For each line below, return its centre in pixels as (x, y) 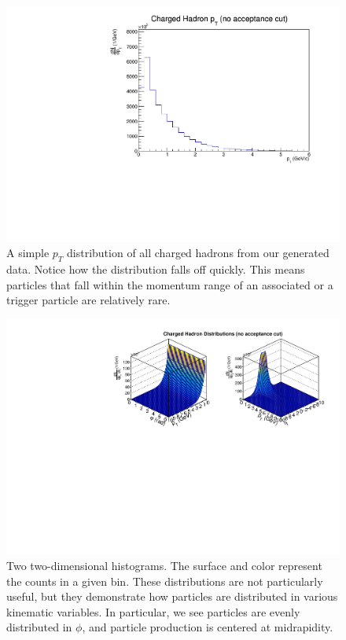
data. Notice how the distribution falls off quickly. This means (156, 269)
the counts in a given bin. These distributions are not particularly (165, 581)
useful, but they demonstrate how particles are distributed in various (172, 596)
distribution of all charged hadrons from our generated (198, 253)
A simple (28, 253)
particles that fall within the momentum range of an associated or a (170, 284)
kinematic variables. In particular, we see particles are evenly (153, 611)
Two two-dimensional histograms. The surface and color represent (164, 566)
